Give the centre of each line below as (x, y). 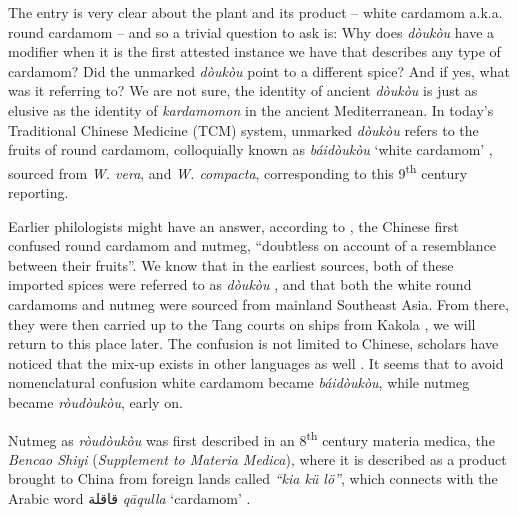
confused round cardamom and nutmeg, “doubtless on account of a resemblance (252, 245)
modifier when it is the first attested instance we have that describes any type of (254, 51)
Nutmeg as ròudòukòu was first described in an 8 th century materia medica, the (251, 438)
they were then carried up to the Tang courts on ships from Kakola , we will (242, 323)
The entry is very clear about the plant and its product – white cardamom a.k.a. (255, 12)
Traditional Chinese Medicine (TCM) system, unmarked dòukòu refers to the (243, 129)
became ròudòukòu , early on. (95, 401)
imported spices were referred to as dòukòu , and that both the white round (240, 284)
